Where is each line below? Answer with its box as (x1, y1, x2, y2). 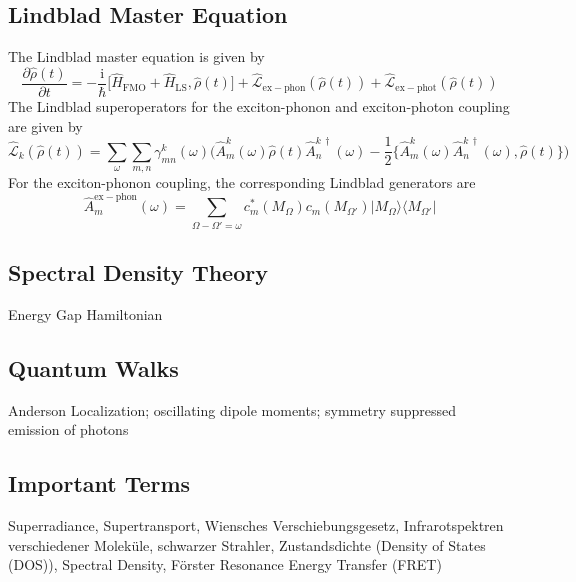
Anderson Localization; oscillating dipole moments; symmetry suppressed (8, 399, 457, 420)
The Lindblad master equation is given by (8, 46, 265, 67)
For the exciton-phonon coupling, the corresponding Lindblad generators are (8, 172, 476, 193)
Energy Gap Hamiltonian (8, 303, 163, 324)
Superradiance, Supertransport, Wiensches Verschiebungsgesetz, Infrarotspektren (8, 515, 504, 536)
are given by (8, 115, 83, 136)
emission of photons (8, 419, 129, 440)
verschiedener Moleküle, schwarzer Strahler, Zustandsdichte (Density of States (8, 534, 486, 555)
